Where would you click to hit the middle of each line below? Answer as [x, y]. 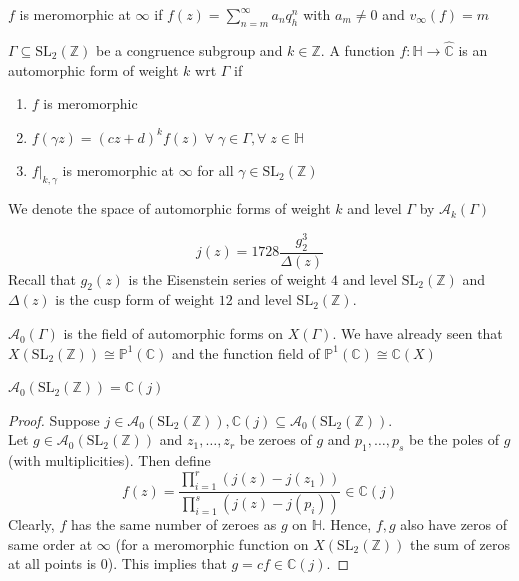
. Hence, [346, 524]
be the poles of [454, 439]
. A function [357, 50]
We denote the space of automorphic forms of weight [169, 208]
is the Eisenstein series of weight [227, 278]
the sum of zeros [460, 543]
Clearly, [31, 524]
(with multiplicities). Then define [109, 460]
